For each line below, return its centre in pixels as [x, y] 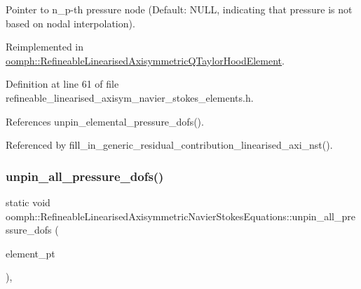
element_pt [30, 253]
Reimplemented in [45, 47]
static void [28, 202]
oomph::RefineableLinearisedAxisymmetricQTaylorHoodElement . [145, 60]
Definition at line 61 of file [62, 84]
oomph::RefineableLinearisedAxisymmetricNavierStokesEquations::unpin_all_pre [180, 216]
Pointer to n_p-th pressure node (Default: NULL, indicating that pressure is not [179, 9]
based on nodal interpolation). [70, 23]
